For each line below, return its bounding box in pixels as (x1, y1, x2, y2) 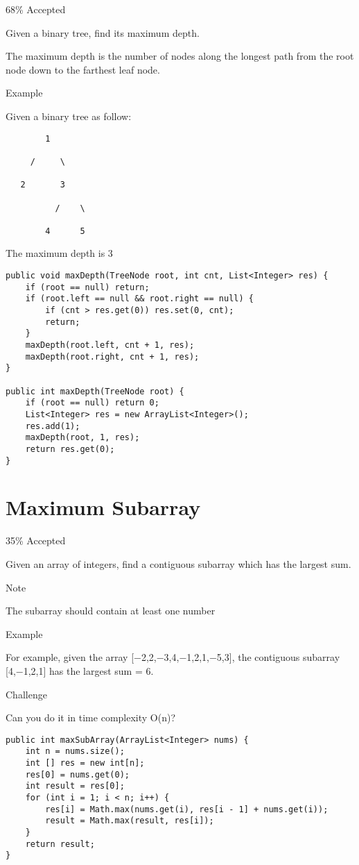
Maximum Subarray (6, 493, 201, 521)
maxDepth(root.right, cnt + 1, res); (25, 351, 200, 362)
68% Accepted (6, 2, 66, 16)
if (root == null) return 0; (25, 398, 159, 408)
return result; (25, 839, 95, 849)
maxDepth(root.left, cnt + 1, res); (25, 340, 195, 350)
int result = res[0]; (25, 781, 125, 791)
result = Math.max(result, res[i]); (45, 816, 214, 826)
